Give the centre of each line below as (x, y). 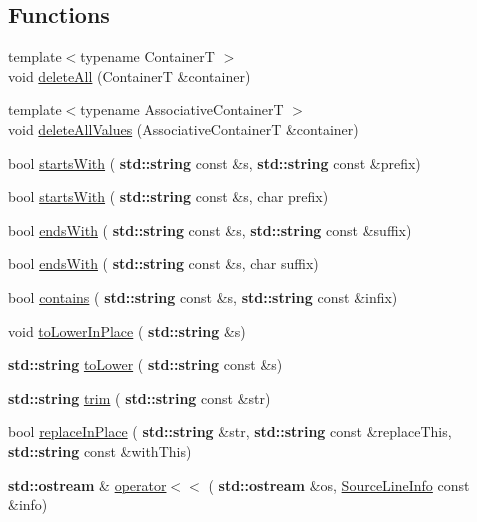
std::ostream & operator (87, 484)
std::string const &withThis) (100, 450)
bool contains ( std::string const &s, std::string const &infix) (203, 296)
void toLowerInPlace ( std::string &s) (127, 330)
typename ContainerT (147, 56)
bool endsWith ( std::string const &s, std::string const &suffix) (210, 229)
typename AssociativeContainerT (182, 109)
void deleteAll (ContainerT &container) (129, 75)
